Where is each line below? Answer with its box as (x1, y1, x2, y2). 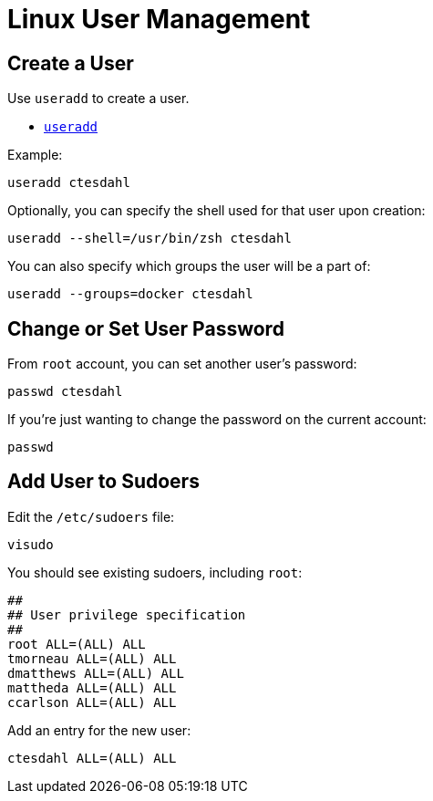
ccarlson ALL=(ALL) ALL (7, 694, 177, 710)
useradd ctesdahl (7, 175, 130, 191)
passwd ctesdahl (7, 384, 123, 400)
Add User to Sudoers (7, 470, 200, 494)
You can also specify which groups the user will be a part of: (7, 258, 371, 275)
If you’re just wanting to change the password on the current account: (7, 411, 427, 428)
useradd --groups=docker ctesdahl (7, 286, 253, 302)
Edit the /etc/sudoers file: (7, 508, 175, 525)
